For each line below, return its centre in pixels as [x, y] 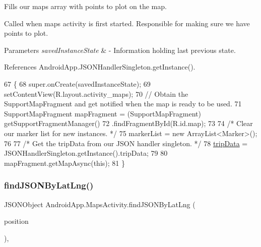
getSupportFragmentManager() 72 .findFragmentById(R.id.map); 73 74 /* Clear [128, 123]
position [16, 221]
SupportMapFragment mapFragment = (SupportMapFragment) [103, 113]
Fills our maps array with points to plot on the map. [85, 6]
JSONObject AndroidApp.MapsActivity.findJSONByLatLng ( [100, 204]
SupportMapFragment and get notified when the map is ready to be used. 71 [123, 104]
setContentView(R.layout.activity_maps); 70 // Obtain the [96, 94]
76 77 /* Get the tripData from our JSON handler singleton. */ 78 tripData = [126, 143]
